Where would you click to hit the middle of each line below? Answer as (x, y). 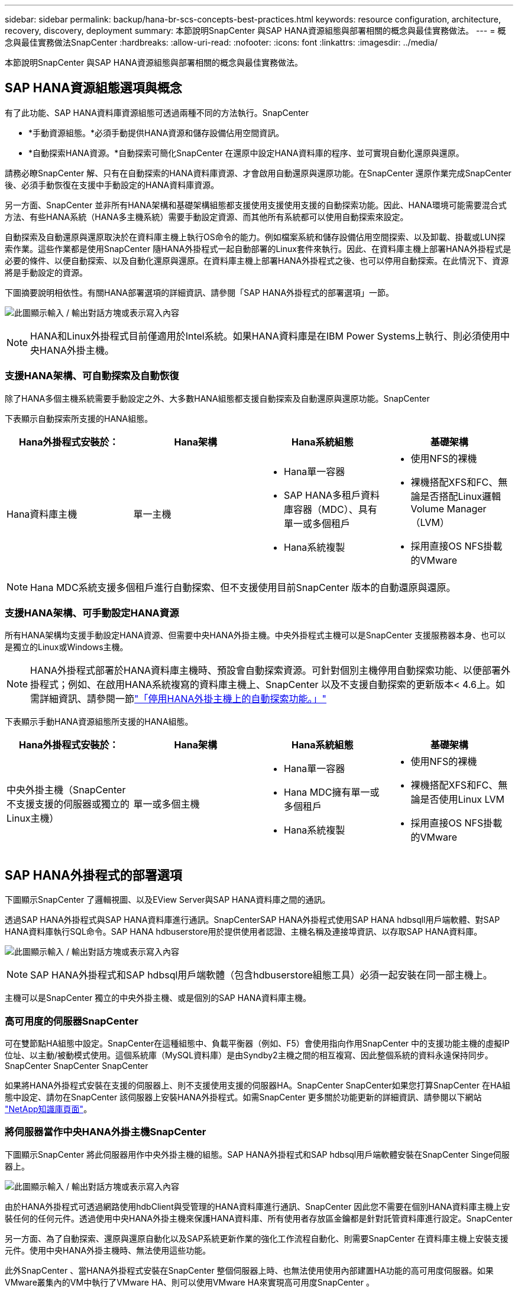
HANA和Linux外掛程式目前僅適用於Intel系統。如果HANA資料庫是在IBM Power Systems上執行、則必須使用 (266, 336)
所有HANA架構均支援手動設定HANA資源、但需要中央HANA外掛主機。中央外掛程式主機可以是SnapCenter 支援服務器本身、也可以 (255, 635)
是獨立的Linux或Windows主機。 (67, 647)
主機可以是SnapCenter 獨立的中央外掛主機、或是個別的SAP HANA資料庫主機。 (158, 998)
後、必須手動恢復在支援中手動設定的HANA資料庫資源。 (112, 185)
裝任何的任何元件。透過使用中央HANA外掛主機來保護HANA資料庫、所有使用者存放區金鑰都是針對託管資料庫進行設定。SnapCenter (259, 1218)
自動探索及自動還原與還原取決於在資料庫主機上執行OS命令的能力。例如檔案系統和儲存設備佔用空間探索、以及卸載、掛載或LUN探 (255, 237)
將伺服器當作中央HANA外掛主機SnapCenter (106, 1132)
